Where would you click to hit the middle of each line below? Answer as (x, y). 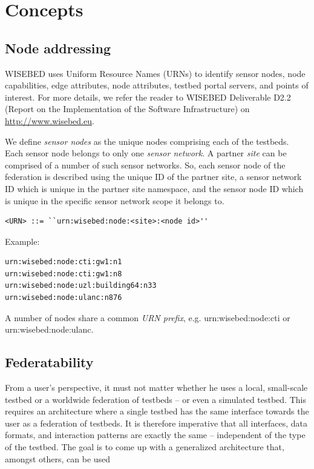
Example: (22, 241)
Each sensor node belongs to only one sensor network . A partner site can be (146, 153)
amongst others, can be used (58, 458)
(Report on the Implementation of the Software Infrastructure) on (127, 109)
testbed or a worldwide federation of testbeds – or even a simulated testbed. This (155, 399)
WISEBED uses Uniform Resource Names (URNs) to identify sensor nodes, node (155, 73)
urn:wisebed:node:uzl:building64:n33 (81, 286)
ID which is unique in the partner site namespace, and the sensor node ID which (154, 188)
